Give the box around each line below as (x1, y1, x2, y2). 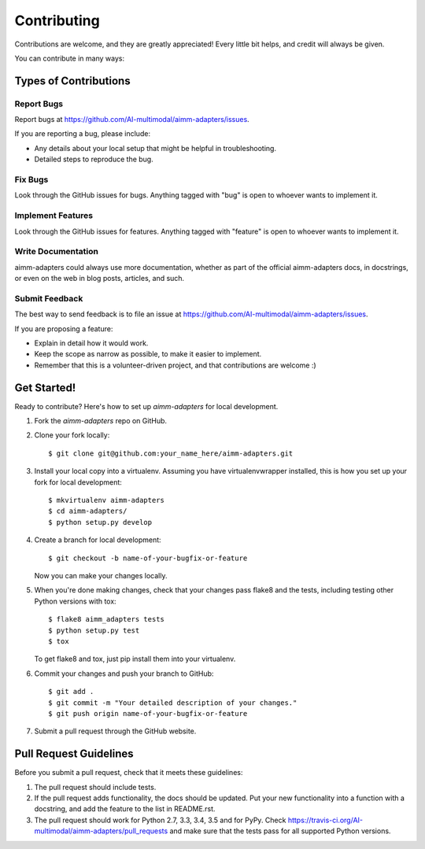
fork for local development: (34, 477, 122, 487)
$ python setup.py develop (48, 518, 153, 526)
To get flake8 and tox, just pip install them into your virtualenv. (34, 654, 236, 664)
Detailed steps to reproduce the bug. (34, 154, 153, 164)
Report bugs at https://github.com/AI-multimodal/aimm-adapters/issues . (14, 115, 249, 124)
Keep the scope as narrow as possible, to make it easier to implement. (34, 349, 262, 359)
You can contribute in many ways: (14, 54, 125, 63)
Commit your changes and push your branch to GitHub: (34, 669, 214, 678)
